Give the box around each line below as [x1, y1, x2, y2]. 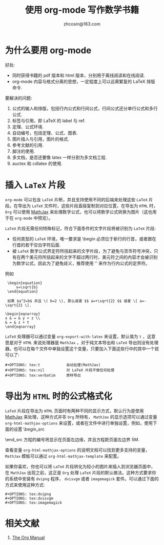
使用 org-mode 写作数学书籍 [25, 4, 139, 16]
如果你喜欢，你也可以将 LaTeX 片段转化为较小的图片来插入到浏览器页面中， [5, 463, 155, 469]
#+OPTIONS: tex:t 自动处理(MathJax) [5, 362, 101, 367]
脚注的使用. [12, 148, 35, 154]
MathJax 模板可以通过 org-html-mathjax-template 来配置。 [5, 453, 122, 459]
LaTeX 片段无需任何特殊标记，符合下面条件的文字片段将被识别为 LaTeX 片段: [5, 225, 156, 231]
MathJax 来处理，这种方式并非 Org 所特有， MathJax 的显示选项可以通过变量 [5, 414, 158, 420]
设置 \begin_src [13, 426, 45, 432]
